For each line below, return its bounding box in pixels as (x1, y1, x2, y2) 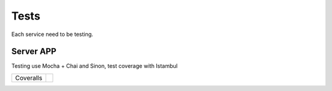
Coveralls (15, 73, 42, 82)
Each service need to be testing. (11, 31, 93, 38)
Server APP (11, 46, 57, 57)
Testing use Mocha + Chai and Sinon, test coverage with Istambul (11, 62, 178, 70)
